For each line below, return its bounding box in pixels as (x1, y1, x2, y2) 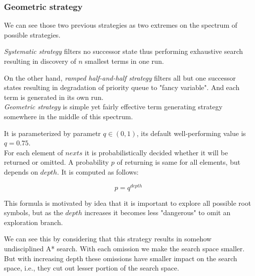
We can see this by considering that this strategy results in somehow (4, 233, 212, 244)
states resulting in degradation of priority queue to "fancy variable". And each (4, 82, 240, 92)
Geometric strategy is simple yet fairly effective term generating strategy (4, 101, 223, 112)
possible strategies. (4, 29, 61, 40)
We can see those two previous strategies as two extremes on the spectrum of (4, 20, 237, 30)
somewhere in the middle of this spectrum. (4, 111, 133, 121)
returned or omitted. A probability (4, 157, 109, 167)
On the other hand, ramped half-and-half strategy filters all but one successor (4, 72, 236, 83)
